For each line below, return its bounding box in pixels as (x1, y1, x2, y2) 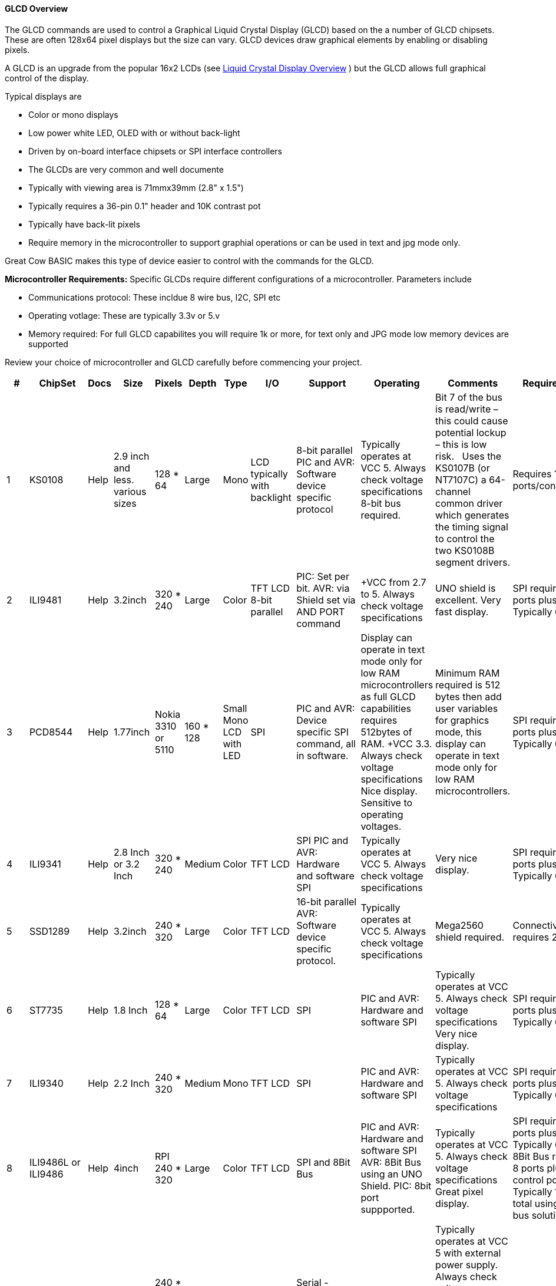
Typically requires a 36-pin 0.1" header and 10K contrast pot (28, 200, 261, 211)
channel (435, 485, 471, 497)
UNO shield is (435, 582, 496, 594)
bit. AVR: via (296, 582, 350, 594)
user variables (435, 702, 498, 714)
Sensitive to (360, 796, 413, 809)
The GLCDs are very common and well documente (28, 164, 224, 174)
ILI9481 (29, 593, 62, 606)
